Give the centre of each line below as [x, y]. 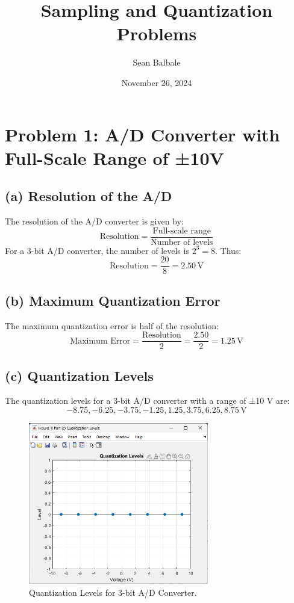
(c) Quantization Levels [79, 375]
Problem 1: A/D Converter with [142, 134]
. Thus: [228, 250]
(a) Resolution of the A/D [89, 196]
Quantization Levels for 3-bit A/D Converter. [113, 592]
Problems [157, 33]
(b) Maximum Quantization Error [113, 300]
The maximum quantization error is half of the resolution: [112, 325]
